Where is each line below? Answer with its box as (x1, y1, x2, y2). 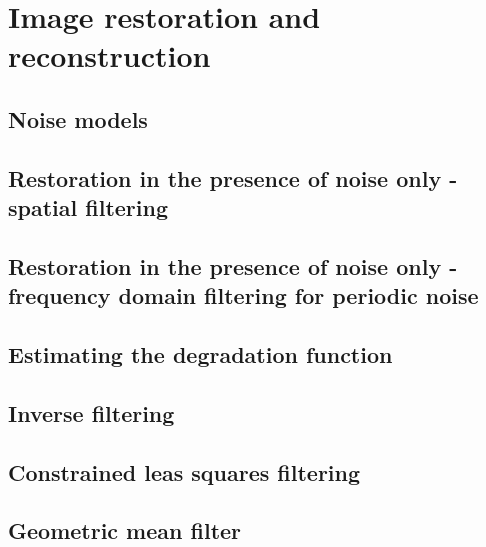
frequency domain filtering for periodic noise (8, 280, 479, 311)
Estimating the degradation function (8, 339, 393, 370)
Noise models (8, 103, 148, 134)
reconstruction (8, 35, 211, 76)
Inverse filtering (8, 397, 175, 428)
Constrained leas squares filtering (8, 456, 361, 487)
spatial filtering (8, 192, 168, 223)
